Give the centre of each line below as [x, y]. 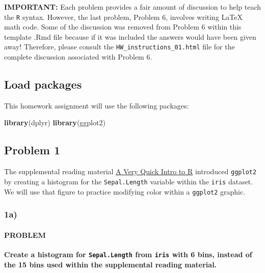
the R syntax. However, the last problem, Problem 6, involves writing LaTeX [123, 17]
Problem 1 [32, 150]
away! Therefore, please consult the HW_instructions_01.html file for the [120, 47]
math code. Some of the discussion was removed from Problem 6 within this [123, 27]
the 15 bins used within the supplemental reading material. [111, 264]
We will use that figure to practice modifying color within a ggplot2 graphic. [125, 191]
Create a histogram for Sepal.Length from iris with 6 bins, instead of [128, 254]
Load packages [43, 84]
